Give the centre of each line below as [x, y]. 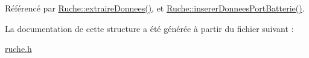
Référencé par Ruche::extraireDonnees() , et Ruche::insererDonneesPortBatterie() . [155, 8]
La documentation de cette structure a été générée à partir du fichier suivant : [149, 28]
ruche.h [18, 49]
